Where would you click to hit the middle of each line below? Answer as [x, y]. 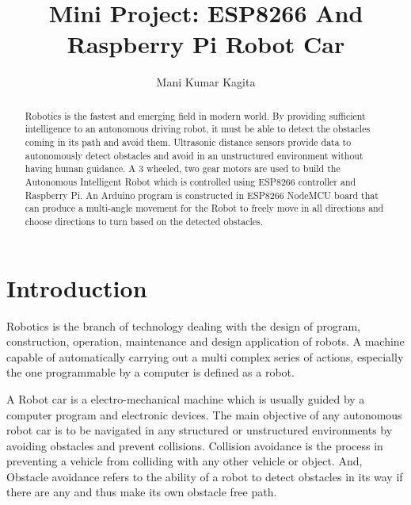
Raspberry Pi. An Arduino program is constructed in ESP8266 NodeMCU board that [202, 195]
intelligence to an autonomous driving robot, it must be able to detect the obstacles [198, 129]
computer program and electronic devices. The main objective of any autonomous [204, 414]
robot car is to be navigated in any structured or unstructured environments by [200, 430]
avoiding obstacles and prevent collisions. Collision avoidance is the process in [195, 445]
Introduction [77, 287]
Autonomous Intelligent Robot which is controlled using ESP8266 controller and [190, 181]
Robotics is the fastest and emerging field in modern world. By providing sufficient [195, 115]
